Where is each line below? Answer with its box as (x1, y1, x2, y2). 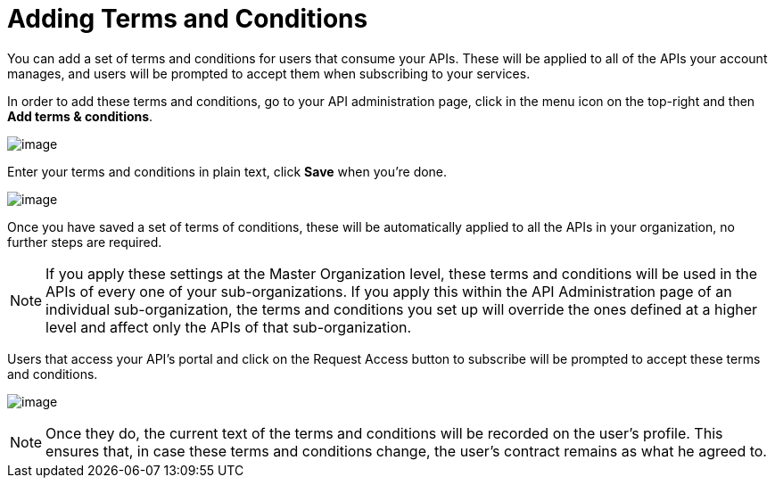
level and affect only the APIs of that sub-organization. (45, 317, 412, 336)
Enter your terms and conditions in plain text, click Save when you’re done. (7, 163, 448, 179)
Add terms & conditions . (7, 108, 153, 124)
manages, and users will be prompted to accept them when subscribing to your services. (7, 65, 531, 81)
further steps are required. (7, 234, 162, 250)
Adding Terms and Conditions (7, 4, 368, 34)
